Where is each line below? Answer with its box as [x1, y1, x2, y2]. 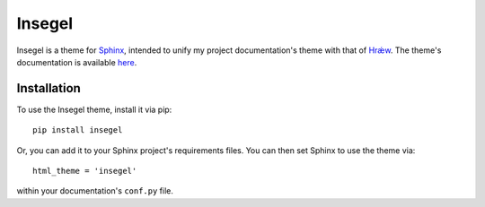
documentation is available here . [16, 56, 137, 67]
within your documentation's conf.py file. [16, 185, 174, 196]
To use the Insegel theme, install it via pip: [16, 104, 172, 115]
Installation [16, 81, 81, 96]
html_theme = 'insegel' [32, 166, 137, 177]
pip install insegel [32, 125, 123, 135]
